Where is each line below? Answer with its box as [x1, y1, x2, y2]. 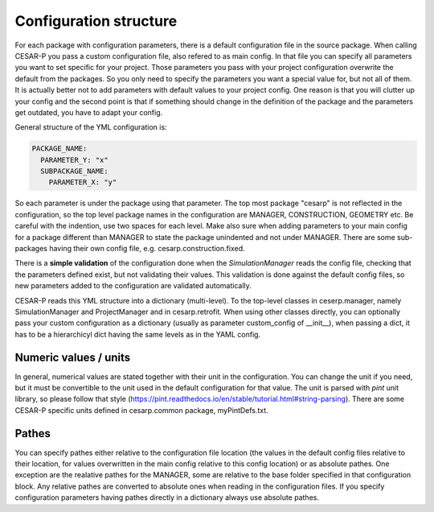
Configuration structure [14, 12, 178, 30]
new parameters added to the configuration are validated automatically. [14, 281, 252, 291]
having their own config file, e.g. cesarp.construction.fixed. [49, 243, 245, 253]
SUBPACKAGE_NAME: [40, 167, 108, 176]
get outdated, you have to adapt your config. [14, 107, 163, 117]
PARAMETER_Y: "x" [40, 155, 108, 164]
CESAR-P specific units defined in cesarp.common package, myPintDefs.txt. [14, 405, 268, 415]
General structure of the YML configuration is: [14, 122, 168, 132]
